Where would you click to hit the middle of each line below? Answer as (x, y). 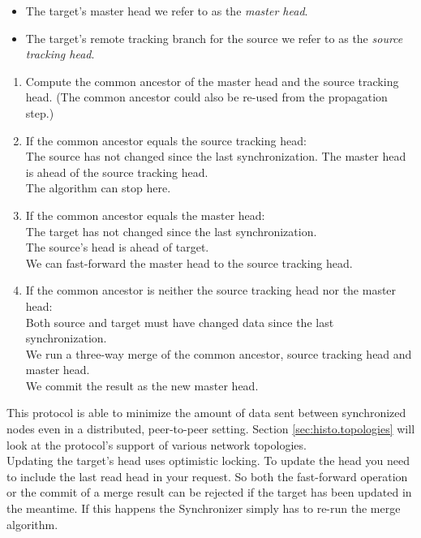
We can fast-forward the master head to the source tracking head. (189, 263)
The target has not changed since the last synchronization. (171, 231)
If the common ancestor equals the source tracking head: (166, 140)
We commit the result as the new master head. (142, 385)
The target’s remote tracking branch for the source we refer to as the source (214, 38)
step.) (40, 112)
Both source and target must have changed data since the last (180, 322)
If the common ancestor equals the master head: (145, 215)
